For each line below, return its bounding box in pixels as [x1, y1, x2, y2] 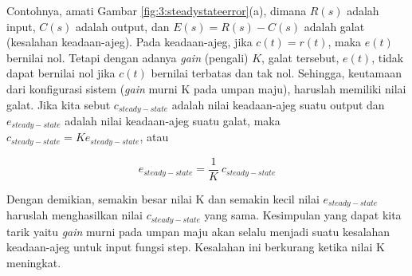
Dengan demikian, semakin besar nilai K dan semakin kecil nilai [6, 190, 320, 207]
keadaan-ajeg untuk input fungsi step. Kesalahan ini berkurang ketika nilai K [6, 239, 385, 255]
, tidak [371, 49, 404, 65]
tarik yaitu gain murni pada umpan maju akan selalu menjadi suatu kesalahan [6, 223, 390, 239]
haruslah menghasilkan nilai [6, 207, 143, 223]
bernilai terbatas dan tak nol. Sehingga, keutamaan [151, 65, 402, 81]
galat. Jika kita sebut [6, 96, 111, 112]
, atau [139, 128, 169, 145]
